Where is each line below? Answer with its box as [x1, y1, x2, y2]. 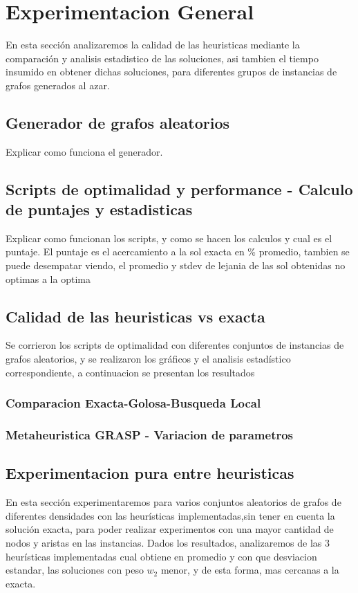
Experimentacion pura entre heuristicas [6, 462, 294, 484]
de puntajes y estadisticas [6, 199, 193, 220]
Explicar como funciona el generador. [6, 144, 163, 158]
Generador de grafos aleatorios [6, 111, 230, 133]
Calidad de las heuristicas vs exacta [6, 305, 265, 327]
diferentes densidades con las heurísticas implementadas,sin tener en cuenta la [6, 508, 335, 522]
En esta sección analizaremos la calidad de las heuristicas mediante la [6, 37, 300, 52]
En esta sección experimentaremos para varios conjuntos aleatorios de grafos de [6, 495, 341, 509]
